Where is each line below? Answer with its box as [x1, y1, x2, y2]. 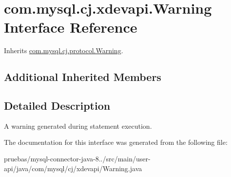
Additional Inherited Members [4, 69, 161, 84]
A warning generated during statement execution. [4, 120, 152, 131]
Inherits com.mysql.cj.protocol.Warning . [4, 45, 123, 56]
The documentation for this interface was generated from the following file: [4, 137, 228, 147]
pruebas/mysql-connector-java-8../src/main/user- [4, 154, 151, 164]
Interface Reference [4, 17, 137, 37]
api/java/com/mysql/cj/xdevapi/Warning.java [4, 163, 142, 173]
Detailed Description [4, 98, 111, 113]
